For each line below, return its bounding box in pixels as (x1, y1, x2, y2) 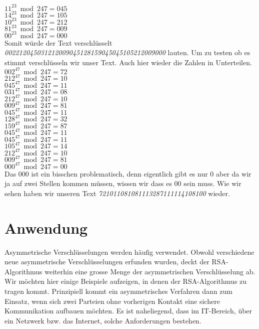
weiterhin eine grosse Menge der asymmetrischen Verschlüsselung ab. (44, 266, 255, 276)
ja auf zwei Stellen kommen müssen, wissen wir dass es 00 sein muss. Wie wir (4, 178, 241, 189)
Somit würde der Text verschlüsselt (4, 37, 112, 48)
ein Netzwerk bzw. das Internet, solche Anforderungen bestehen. (4, 315, 201, 325)
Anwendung (4, 217, 88, 238)
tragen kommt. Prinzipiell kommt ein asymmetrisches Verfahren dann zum (4, 286, 232, 296)
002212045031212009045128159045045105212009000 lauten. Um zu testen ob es (4, 47, 250, 58)
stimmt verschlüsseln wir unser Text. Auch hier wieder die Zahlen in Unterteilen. (4, 57, 252, 67)
